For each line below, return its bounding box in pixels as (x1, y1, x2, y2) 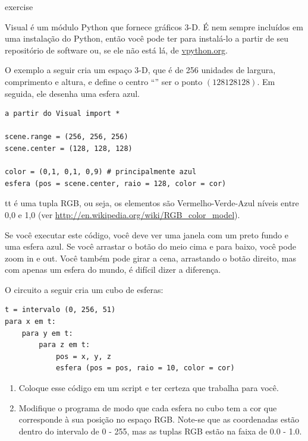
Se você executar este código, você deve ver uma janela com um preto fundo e (5, 228, 288, 241)
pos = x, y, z (55, 352, 111, 361)
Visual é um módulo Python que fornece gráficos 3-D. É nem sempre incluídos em (5, 20, 303, 33)
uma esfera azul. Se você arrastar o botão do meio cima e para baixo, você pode (5, 240, 296, 253)
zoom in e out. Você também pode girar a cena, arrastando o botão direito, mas (5, 251, 296, 264)
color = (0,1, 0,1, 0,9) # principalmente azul (5, 168, 197, 177)
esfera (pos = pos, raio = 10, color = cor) (55, 364, 235, 373)
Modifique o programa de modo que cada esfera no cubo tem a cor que (18, 401, 277, 414)
